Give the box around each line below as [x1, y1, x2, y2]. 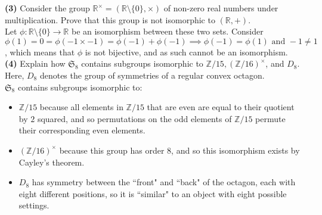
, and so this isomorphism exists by [171, 144, 300, 156]
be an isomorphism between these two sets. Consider [71, 25, 264, 38]
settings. [18, 199, 49, 211]
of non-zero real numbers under [163, 2, 278, 14]
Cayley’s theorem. [18, 155, 85, 168]
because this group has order [59, 144, 165, 156]
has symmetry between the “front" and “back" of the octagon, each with [32, 176, 296, 188]
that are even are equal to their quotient [147, 101, 295, 113]
